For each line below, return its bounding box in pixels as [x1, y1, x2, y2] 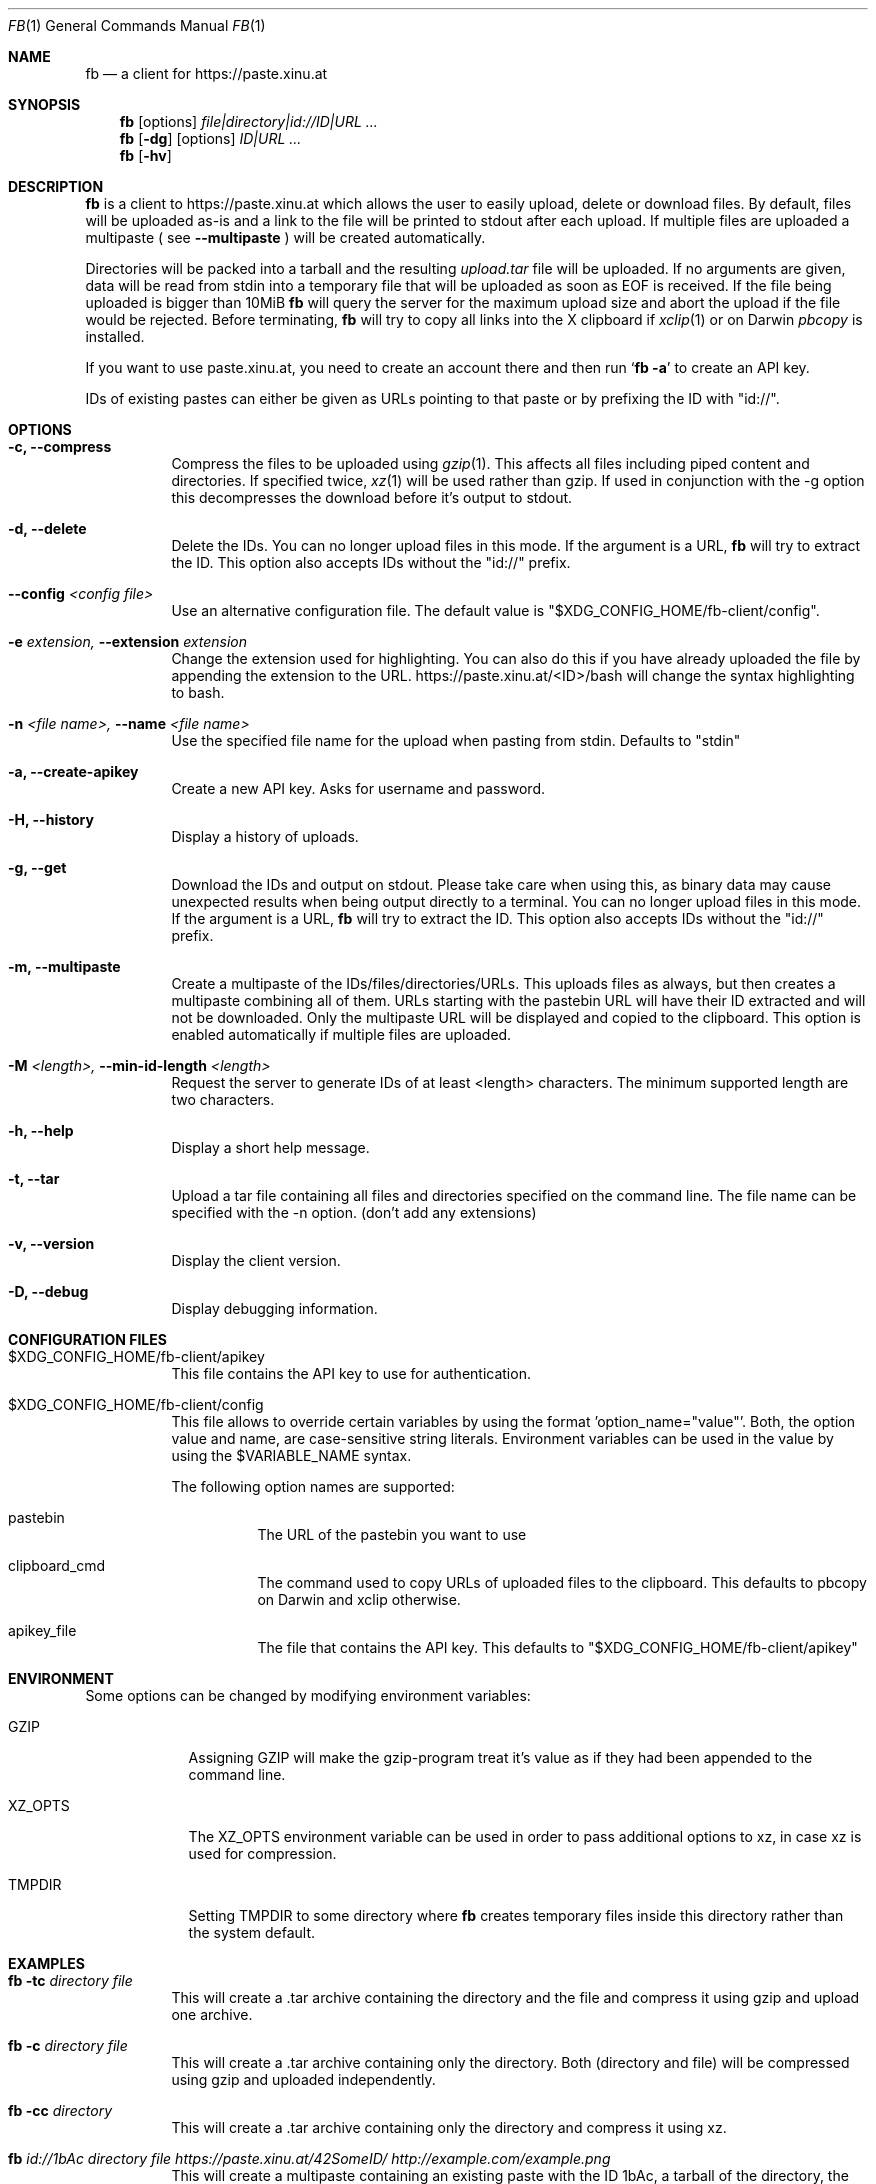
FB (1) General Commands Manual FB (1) [8, 17, 266, 34]
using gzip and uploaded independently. [171, 2071, 436, 2088]
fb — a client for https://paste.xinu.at [85, 65, 328, 82]
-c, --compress [8, 438, 112, 455]
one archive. [171, 2006, 253, 2023]
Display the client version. [171, 1252, 341, 1269]
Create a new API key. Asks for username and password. [171, 780, 545, 797]
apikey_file [8, 1622, 77, 1639]
